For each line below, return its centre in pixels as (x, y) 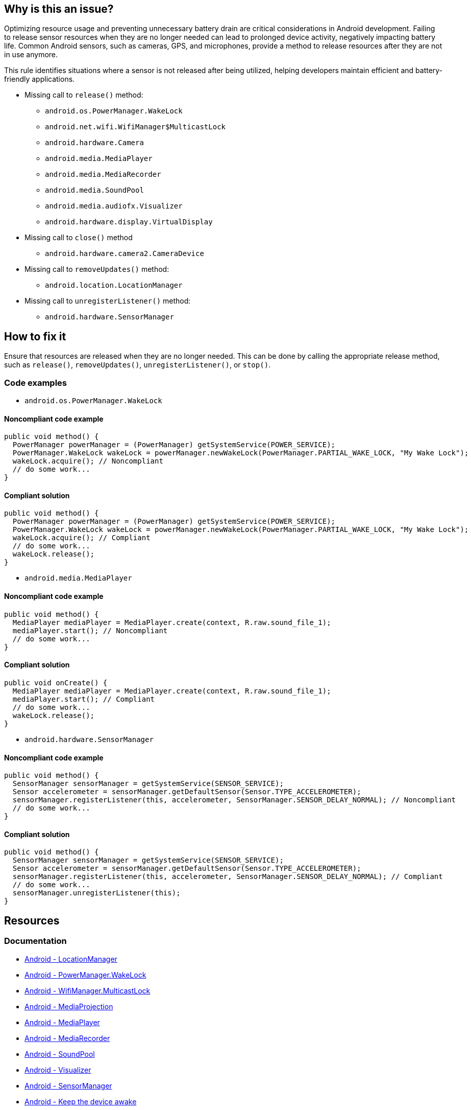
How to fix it (35, 336)
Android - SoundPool (60, 1054)
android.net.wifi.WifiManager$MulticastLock (135, 127)
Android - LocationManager (71, 959)
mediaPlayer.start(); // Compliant (84, 699)
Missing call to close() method (79, 238)
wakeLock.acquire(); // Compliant (81, 538)
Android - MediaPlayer (62, 1022)
